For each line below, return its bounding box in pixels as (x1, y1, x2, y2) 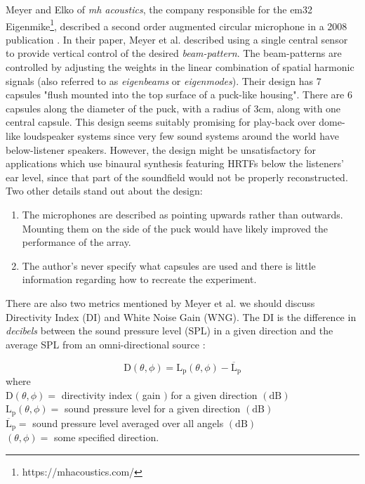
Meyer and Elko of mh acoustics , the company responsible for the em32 (6, 2, 313, 16)
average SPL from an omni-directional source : (6, 336, 206, 351)
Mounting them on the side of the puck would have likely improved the (22, 221, 328, 235)
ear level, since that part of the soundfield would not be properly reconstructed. (6, 169, 348, 184)
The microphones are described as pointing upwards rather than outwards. (22, 207, 343, 221)
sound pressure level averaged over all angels (32, 415, 224, 430)
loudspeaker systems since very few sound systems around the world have (23, 129, 339, 143)
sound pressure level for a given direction (64, 401, 241, 416)
